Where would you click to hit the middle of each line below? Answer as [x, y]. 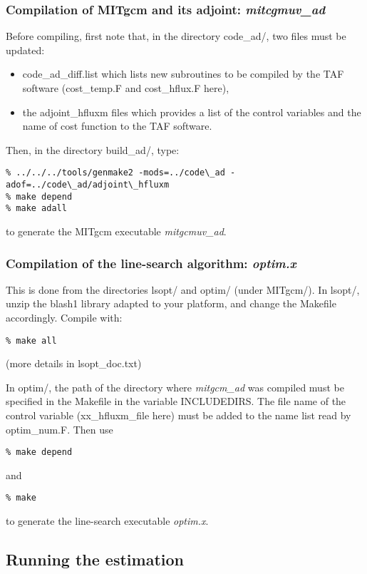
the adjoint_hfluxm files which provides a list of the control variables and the [192, 112]
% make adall [36, 209]
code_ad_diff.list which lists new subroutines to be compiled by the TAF [183, 74]
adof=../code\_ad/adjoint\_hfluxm [88, 185]
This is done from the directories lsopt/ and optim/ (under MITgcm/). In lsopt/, [183, 289]
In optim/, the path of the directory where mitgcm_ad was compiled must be [175, 387]
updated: [25, 50]
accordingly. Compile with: [64, 317]
